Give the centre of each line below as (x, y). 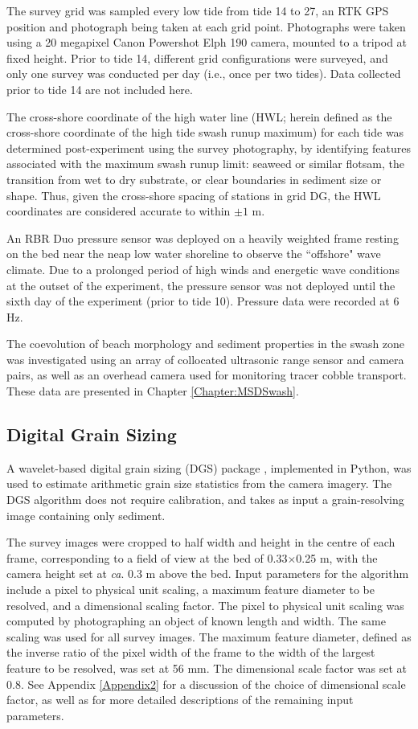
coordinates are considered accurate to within (119, 211)
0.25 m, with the (337, 557)
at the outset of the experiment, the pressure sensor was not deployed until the (201, 285)
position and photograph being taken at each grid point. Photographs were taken (206, 26)
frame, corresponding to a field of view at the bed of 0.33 (147, 557)
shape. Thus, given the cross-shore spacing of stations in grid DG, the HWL (194, 195)
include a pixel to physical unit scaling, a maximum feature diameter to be (191, 590)
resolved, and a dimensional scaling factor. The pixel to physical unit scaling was (205, 605)
